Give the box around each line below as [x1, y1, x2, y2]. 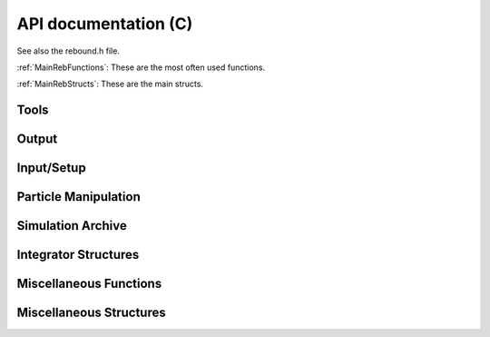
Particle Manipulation [16, 189, 141, 204]
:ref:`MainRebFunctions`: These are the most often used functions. [16, 62, 266, 73]
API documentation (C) [16, 14, 193, 34]
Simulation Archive [16, 218, 127, 233]
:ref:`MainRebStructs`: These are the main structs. [16, 78, 204, 90]
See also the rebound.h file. [16, 45, 120, 56]
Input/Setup [16, 160, 86, 176]
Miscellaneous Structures [16, 305, 167, 321]
